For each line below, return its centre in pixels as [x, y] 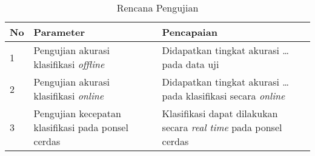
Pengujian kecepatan [77, 113]
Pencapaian [190, 32]
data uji [202, 64]
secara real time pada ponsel [222, 127]
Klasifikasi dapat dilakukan [220, 113]
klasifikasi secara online [235, 96]
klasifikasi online [69, 96]
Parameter [59, 32]
